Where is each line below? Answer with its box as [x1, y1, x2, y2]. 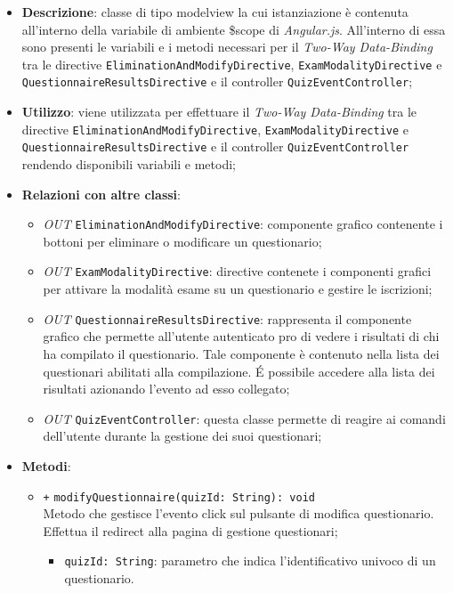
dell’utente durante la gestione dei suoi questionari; [43, 426, 322, 445]
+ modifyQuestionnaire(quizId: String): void [43, 491, 315, 504]
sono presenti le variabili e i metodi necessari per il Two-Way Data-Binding [21, 37, 433, 56]
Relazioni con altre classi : [21, 184, 181, 203]
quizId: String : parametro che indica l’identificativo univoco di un [64, 551, 436, 570]
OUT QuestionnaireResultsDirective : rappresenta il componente [43, 309, 412, 328]
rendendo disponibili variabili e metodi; [21, 155, 236, 173]
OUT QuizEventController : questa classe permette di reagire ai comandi [43, 409, 446, 427]
